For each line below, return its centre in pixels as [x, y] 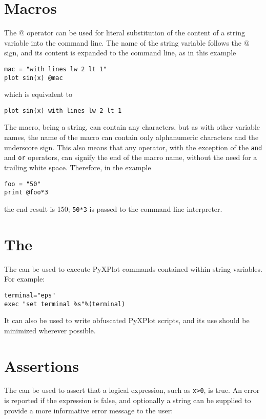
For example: [25, 279]
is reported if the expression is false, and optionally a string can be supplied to [128, 400]
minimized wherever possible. [50, 330]
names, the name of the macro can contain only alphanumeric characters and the [131, 137]
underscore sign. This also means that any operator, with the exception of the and [133, 147]
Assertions [42, 365]
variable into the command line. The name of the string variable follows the [123, 42]
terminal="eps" [30, 295]
